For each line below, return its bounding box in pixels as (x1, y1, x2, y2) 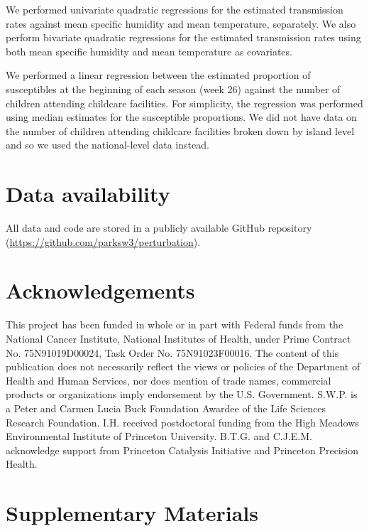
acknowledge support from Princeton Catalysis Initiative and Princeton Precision (6, 442, 358, 457)
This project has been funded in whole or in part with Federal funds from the (6, 317, 343, 332)
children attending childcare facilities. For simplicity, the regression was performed (6, 95, 363, 110)
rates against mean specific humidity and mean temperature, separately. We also (6, 16, 356, 31)
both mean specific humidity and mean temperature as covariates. (6, 43, 292, 58)
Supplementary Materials (6, 498, 258, 527)
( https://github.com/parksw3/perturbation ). (6, 234, 201, 249)
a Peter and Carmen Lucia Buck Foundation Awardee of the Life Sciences (6, 400, 326, 415)
